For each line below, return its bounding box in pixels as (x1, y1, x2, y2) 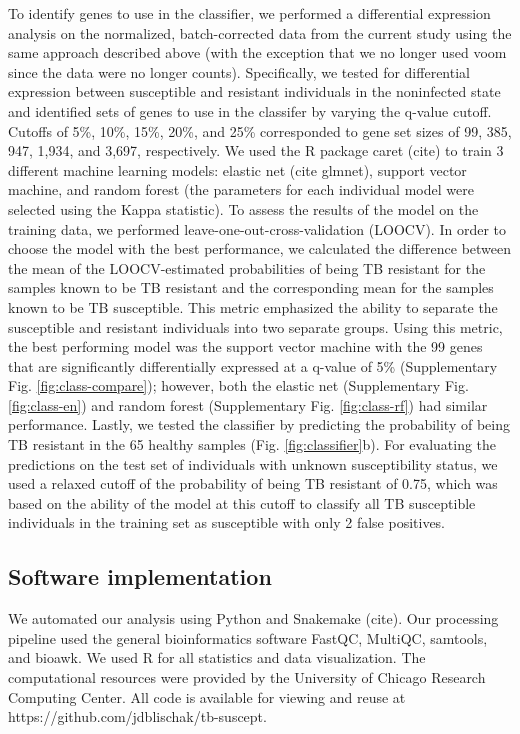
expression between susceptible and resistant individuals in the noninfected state (8, 81, 501, 102)
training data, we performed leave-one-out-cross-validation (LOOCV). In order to (8, 218, 506, 239)
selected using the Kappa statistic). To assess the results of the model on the (8, 198, 479, 219)
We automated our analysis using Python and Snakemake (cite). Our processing (8, 608, 499, 629)
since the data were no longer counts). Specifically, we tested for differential (8, 61, 470, 82)
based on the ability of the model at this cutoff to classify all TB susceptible (8, 492, 476, 513)
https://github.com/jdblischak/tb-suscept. (8, 706, 267, 727)
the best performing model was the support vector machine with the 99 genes (8, 336, 483, 357)
